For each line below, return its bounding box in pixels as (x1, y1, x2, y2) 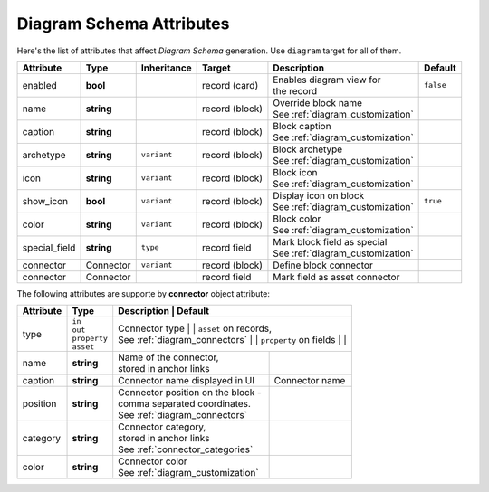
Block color (273, 213, 321, 225)
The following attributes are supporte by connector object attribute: (16, 288, 271, 298)
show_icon (22, 194, 68, 207)
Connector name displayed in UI (118, 374, 255, 387)
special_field (22, 241, 76, 253)
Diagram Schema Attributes (16, 14, 230, 33)
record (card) (202, 79, 259, 91)
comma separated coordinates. (118, 398, 251, 411)
